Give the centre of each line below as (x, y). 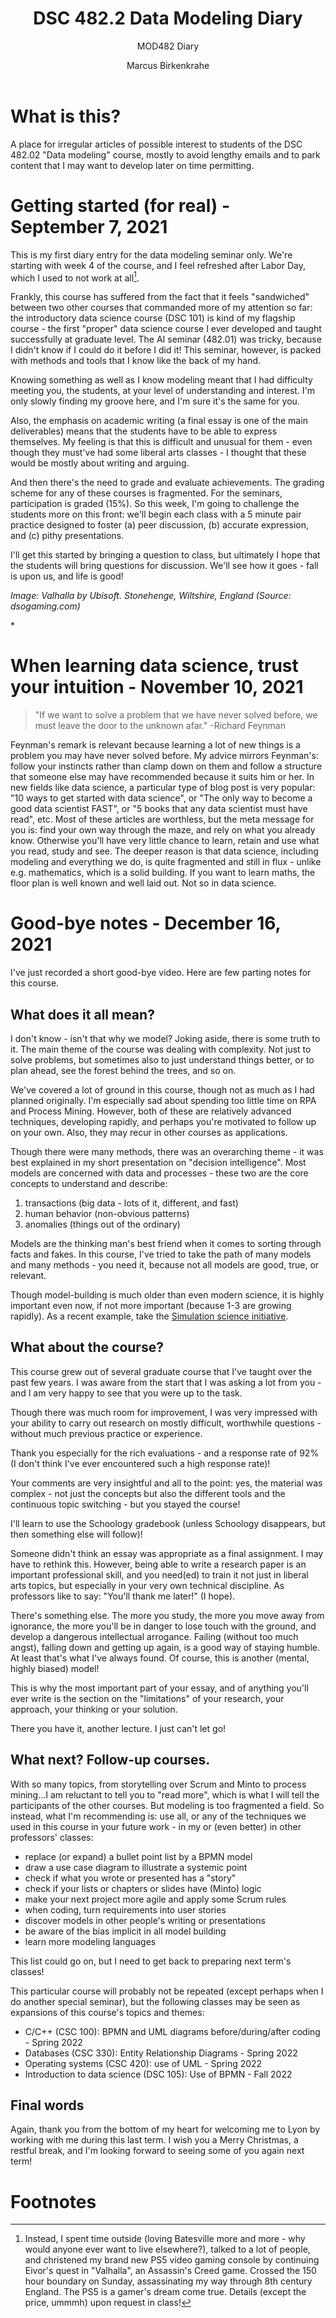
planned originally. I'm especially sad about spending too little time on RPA (163, 1100)
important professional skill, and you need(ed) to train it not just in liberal (159, 1574)
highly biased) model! (55, 1668)
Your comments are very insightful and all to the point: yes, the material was (166, 1483)
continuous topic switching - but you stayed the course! (125, 1504)
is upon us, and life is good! (67, 576)
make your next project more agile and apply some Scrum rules (155, 1899)
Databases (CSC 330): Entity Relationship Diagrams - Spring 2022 (161, 2053)
